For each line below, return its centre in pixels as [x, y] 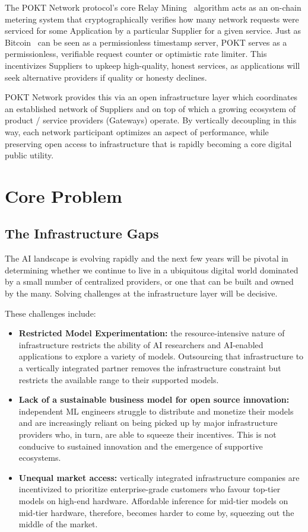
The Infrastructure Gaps [82, 233]
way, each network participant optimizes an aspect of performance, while [137, 131]
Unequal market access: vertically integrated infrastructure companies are [159, 477]
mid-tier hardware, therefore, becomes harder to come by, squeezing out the [156, 512]
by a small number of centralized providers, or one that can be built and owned [149, 281]
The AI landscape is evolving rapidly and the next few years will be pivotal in [147, 258]
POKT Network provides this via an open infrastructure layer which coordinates [151, 97]
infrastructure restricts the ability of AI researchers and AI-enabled [141, 344]
